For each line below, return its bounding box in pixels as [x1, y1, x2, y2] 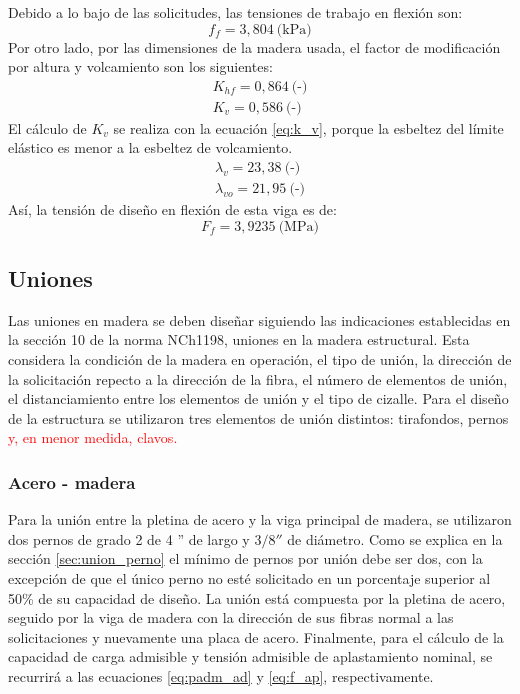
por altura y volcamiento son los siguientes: [8, 56, 273, 77]
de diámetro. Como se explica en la [287, 528, 503, 549]
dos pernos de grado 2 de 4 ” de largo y [8, 528, 250, 549]
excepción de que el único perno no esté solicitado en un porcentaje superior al [8, 568, 491, 589]
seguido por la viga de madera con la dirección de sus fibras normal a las [8, 607, 454, 628]
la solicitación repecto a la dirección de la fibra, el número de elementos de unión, [8, 368, 508, 389]
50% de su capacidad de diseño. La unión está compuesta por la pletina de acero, [8, 587, 506, 608]
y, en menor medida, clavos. [8, 427, 178, 448]
